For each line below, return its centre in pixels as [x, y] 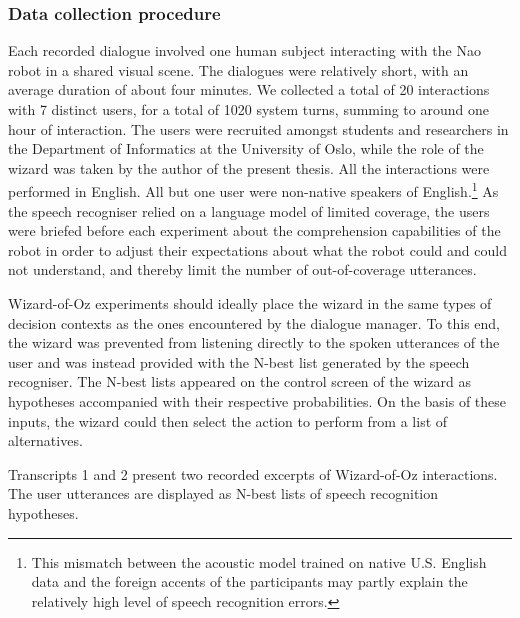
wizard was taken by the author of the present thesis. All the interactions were [249, 167]
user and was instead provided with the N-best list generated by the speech [239, 361]
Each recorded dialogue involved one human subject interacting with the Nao [244, 50]
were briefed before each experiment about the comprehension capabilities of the [254, 230]
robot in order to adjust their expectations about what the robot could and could [257, 249]
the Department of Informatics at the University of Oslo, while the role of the [246, 148]
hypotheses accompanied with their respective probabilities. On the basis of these [257, 400]
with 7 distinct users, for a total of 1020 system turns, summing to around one [248, 109]
